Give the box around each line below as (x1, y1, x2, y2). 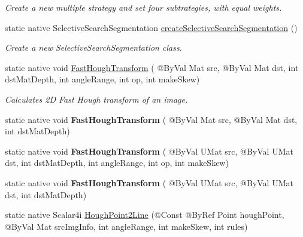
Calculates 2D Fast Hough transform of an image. (5, 93, 188, 105)
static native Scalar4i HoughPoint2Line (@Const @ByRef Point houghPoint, (5, 208, 284, 221)
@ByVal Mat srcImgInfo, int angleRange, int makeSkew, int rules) (5, 220, 248, 232)
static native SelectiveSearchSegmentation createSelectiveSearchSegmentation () (5, 21, 298, 33)
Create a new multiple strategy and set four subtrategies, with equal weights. (5, 1, 282, 13)
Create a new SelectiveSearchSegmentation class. (5, 41, 182, 54)
